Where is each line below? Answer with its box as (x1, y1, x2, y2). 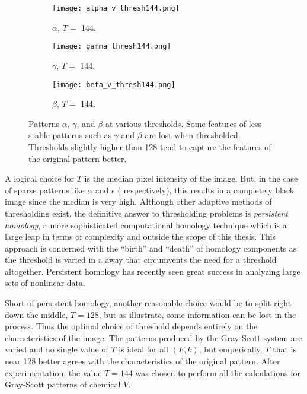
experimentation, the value (5, 366, 102, 379)
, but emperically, (199, 343, 263, 355)
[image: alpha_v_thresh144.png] (52, 4, 180, 12)
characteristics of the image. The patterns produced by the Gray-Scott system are (5, 331, 302, 344)
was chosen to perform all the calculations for (135, 366, 300, 379)
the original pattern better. (28, 152, 127, 164)
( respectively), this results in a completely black (117, 183, 295, 196)
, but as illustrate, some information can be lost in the (98, 308, 296, 320)
